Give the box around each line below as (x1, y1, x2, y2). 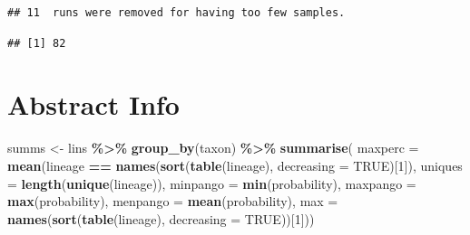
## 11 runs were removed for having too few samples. (7, 6, 346, 19)
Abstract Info (7, 86, 180, 123)
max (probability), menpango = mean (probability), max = (7, 192, 338, 211)
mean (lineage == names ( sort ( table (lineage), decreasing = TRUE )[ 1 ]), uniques (7, 155, 463, 174)
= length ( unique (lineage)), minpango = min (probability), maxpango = (7, 174, 416, 193)
